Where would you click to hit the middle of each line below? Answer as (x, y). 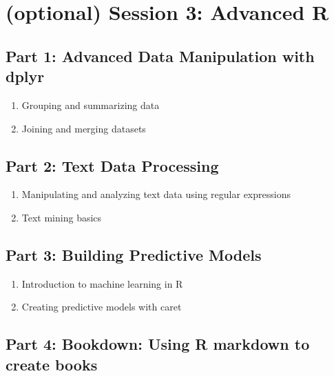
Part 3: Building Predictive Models (134, 254)
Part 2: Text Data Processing (112, 165)
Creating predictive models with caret (102, 307)
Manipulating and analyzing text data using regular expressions (156, 194)
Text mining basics (62, 217)
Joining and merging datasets (84, 128)
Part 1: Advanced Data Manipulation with (160, 56)
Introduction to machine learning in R (102, 283)
